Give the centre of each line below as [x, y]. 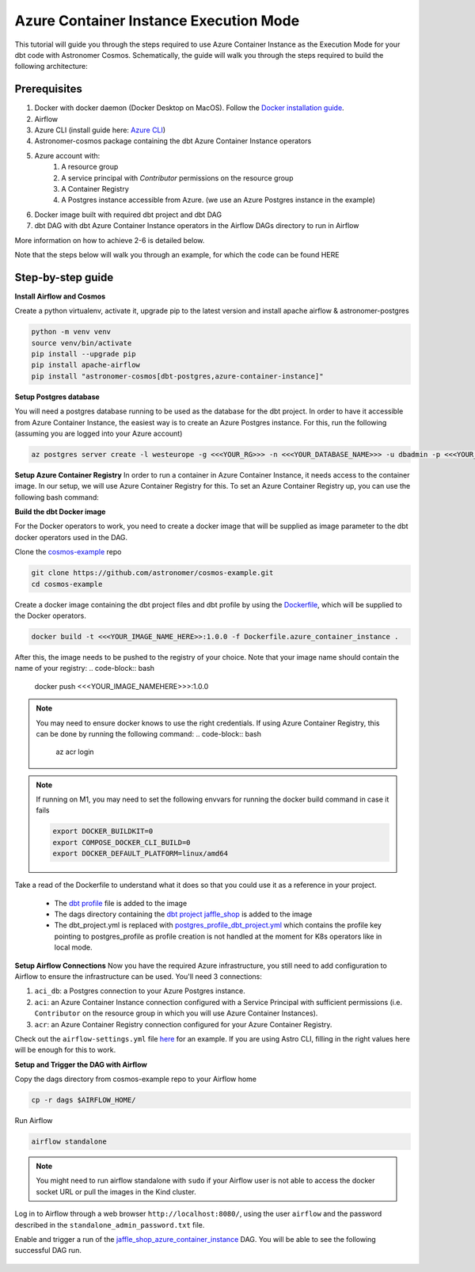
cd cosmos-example [67, 584]
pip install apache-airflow [85, 365]
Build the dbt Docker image [60, 512]
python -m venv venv [71, 332]
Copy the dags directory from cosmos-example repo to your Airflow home [136, 1079]
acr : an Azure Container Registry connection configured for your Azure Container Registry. [183, 1024]
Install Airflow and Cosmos [60, 296]
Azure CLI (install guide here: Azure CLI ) [100, 130]
